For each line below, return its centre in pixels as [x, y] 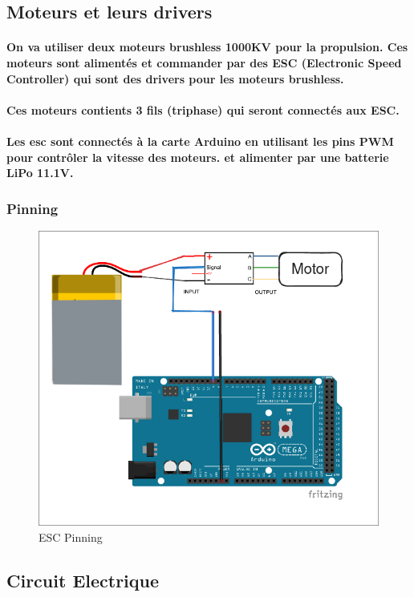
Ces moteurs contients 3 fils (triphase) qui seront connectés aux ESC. [203, 109]
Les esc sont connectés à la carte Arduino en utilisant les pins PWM [200, 141]
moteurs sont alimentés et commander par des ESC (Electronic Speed [204, 62]
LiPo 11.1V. [40, 173]
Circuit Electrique [83, 580]
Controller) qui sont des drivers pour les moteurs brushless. [175, 78]
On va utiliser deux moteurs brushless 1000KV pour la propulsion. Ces [207, 47]
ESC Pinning [71, 536]
